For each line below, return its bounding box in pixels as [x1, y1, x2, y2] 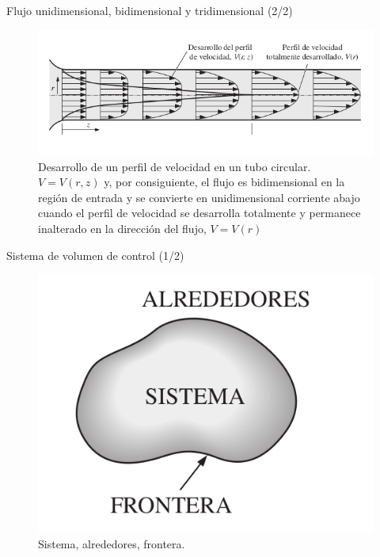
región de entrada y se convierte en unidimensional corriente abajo [38, 189, 360, 205]
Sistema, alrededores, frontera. [38, 535, 185, 551]
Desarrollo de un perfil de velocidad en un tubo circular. [38, 158, 311, 174]
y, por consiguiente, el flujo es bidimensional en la [104, 174, 345, 190]
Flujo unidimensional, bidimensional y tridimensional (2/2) [6, 2, 293, 18]
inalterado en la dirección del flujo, [38, 220, 207, 237]
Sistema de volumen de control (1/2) [6, 246, 184, 263]
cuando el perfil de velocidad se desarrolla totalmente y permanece [38, 204, 361, 221]
